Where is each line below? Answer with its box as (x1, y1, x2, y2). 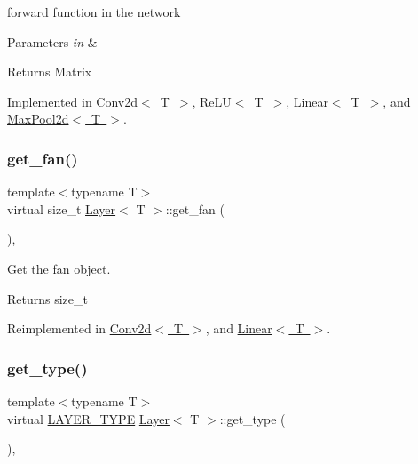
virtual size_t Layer (7, 199, 116, 218)
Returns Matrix (7, 62, 92, 81)
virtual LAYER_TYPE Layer (7, 409, 170, 428)
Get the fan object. (7, 259, 111, 277)
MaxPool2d (7, 109, 69, 128)
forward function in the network (7, 3, 181, 20)
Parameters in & (7, 32, 98, 51)
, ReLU (192, 92, 232, 110)
